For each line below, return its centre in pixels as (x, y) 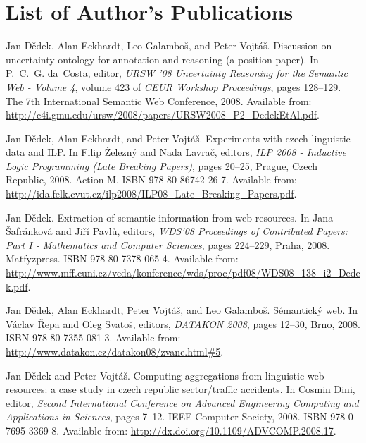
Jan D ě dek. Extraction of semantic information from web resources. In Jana (170, 217)
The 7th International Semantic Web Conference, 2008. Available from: (159, 101)
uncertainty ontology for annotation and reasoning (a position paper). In (162, 59)
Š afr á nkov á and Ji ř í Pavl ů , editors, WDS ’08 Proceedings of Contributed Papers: (177, 231)
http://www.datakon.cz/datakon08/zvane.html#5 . (115, 351)
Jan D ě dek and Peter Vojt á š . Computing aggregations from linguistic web (165, 375)
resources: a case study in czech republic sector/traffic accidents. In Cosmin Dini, (181, 389)
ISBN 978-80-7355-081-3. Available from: (93, 338)
